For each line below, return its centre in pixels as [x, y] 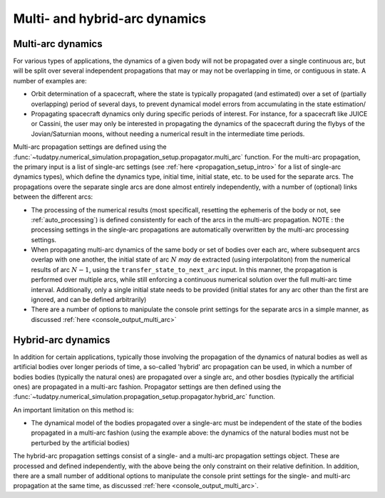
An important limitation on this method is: [73, 410]
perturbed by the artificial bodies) [80, 442]
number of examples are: [50, 81]
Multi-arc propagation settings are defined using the [90, 147]
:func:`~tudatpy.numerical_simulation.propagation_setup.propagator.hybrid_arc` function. [144, 397]
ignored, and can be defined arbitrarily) [89, 300]
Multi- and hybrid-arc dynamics [110, 19]
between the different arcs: [53, 197]
